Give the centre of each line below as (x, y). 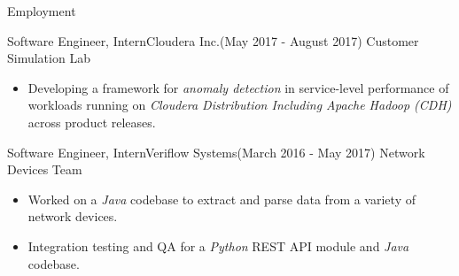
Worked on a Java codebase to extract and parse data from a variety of (222, 199)
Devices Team (45, 169)
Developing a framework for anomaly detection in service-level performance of (238, 87)
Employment (42, 11)
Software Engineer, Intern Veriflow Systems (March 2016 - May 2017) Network (216, 152)
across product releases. (92, 122)
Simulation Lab (49, 58)
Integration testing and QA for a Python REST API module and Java (218, 245)
